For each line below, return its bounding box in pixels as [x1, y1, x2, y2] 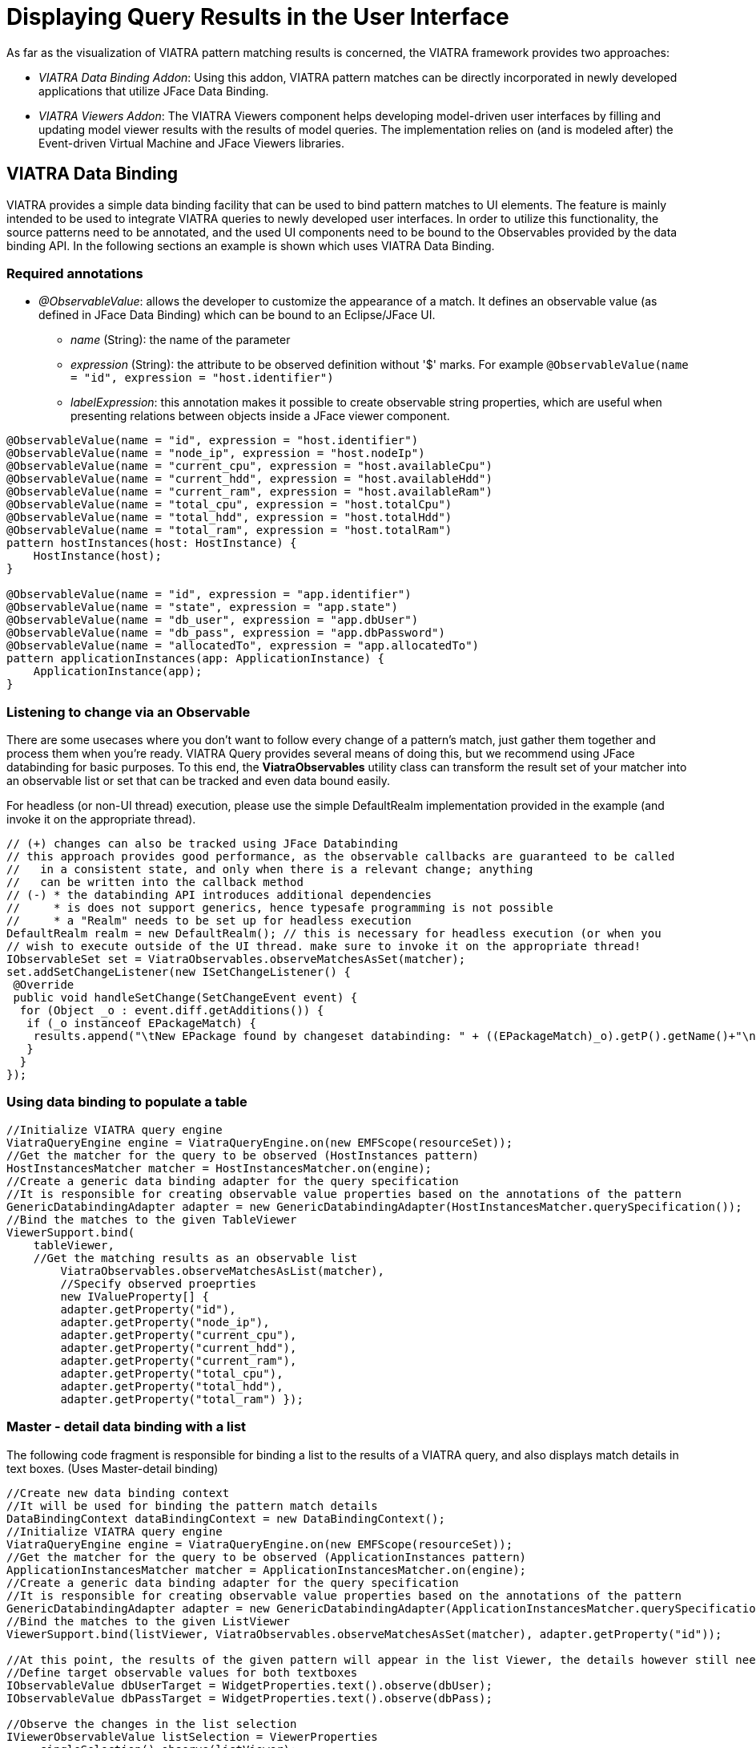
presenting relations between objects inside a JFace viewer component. [70, 409, 450, 423]
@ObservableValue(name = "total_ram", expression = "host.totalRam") [6, 524, 452, 537]
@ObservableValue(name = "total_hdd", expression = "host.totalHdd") [6, 511, 452, 524]
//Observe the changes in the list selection [6, 1717, 297, 1730]
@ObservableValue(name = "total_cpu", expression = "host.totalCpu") [6, 498, 452, 512]
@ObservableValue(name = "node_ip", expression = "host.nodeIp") [6, 447, 425, 460]
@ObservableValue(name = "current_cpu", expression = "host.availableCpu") [6, 459, 493, 473]
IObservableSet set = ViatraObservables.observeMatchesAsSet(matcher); [6, 953, 466, 966]
